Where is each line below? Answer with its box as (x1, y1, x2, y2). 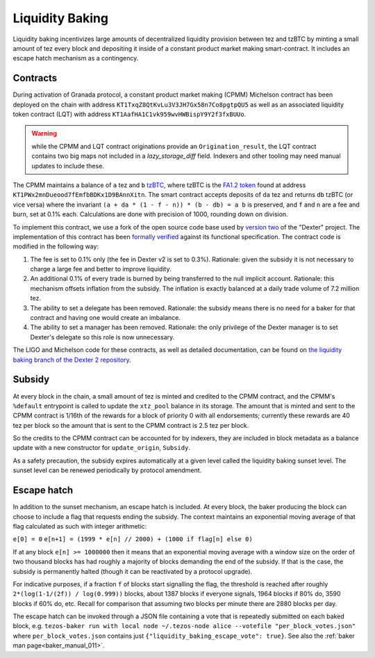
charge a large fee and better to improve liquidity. (30, 265, 172, 273)
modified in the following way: (12, 242, 99, 250)
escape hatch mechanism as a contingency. (12, 54, 139, 63)
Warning (31, 129, 57, 138)
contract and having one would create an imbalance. (30, 314, 181, 322)
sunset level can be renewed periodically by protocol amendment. (12, 466, 202, 474)
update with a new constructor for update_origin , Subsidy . (12, 444, 191, 452)
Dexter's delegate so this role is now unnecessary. (30, 332, 175, 341)
